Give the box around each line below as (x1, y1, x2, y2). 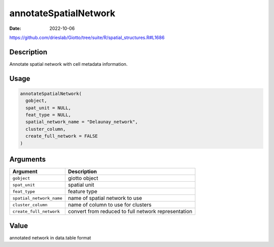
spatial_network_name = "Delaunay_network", (25, 119, 138, 125)
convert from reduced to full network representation (67, 208, 193, 215)
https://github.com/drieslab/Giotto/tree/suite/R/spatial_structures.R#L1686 (9, 34, 165, 40)
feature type (67, 188, 97, 195)
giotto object (67, 175, 98, 182)
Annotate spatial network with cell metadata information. (9, 61, 128, 67)
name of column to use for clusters (67, 201, 152, 209)
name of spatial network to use (67, 195, 142, 202)
